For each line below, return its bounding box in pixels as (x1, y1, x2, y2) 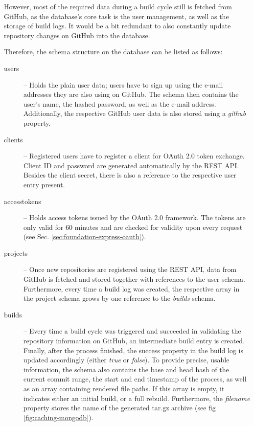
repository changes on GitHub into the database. (4, 30, 150, 40)
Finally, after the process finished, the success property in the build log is (23, 345, 243, 355)
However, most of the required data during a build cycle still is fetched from (4, 1, 232, 11)
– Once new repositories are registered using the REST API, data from (23, 264, 237, 274)
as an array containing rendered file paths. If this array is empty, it (23, 383, 225, 393)
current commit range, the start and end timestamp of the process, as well (23, 374, 247, 384)
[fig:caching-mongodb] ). (23, 412, 93, 422)
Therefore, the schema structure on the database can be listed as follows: (4, 46, 223, 57)
